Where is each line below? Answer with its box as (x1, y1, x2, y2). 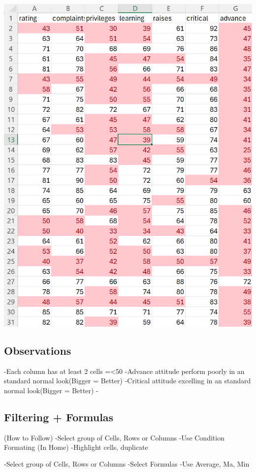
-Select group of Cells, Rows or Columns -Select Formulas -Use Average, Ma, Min (4, 458, 250, 469)
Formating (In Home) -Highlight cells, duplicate (4, 442, 148, 452)
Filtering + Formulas (4, 409, 114, 424)
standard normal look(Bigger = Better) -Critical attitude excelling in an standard (4, 375, 251, 386)
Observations (4, 342, 71, 358)
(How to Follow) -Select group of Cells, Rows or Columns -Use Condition (4, 432, 224, 442)
